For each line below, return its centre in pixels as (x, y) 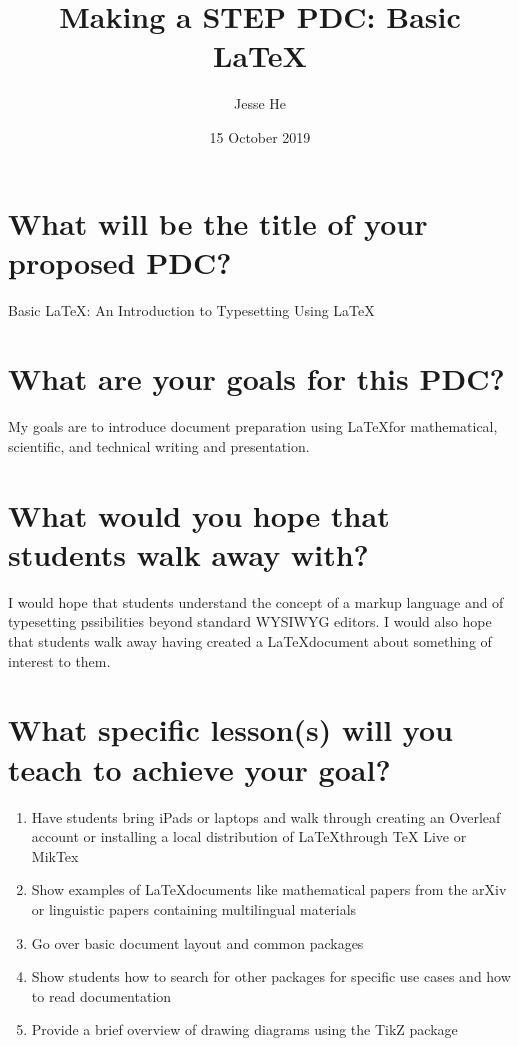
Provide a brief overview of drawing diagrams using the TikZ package (244, 1029)
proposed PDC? (120, 261)
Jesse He (260, 103)
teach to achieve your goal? (199, 768)
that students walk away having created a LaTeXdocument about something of (250, 641)
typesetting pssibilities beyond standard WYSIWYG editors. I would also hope (250, 621)
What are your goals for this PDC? (256, 378)
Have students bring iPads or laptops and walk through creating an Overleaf (266, 816)
